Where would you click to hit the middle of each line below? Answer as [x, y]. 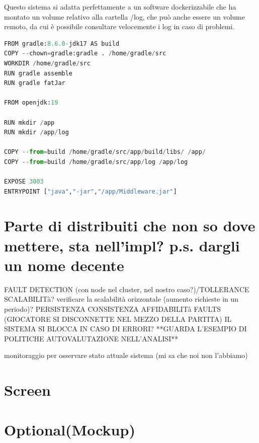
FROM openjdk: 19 [31, 103]
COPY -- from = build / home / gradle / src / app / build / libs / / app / [105, 152]
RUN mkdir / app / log [36, 132]
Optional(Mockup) [70, 429]
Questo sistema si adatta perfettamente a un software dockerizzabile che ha [120, 7]
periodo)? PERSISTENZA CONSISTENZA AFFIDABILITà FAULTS [113, 308]
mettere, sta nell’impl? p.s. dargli [122, 245]
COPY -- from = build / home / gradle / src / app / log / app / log [96, 162]
